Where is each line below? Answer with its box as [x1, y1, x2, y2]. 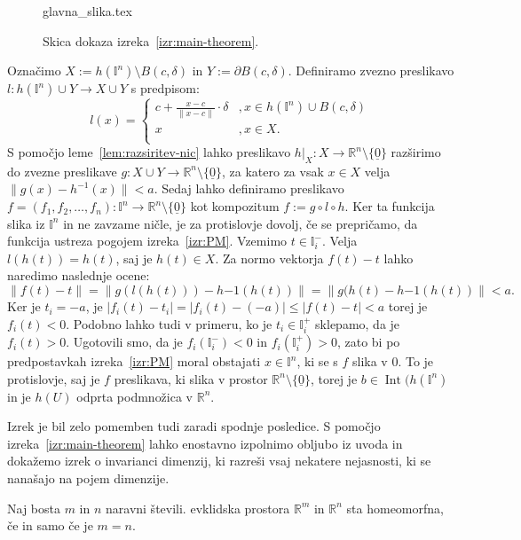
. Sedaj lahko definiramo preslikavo [154, 179, 344, 198]
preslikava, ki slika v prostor [114, 369, 268, 387]
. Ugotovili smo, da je [66, 333, 183, 351]
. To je [398, 352, 434, 371]
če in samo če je [7, 516, 93, 535]
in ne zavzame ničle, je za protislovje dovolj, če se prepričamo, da [63, 214, 418, 232]
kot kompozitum [190, 197, 280, 215]
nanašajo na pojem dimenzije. [7, 469, 170, 488]
